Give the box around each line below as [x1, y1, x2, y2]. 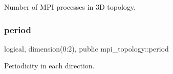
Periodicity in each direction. [4, 60, 95, 71]
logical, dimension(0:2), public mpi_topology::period [4, 43, 169, 54]
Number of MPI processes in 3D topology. [4, 2, 136, 12]
